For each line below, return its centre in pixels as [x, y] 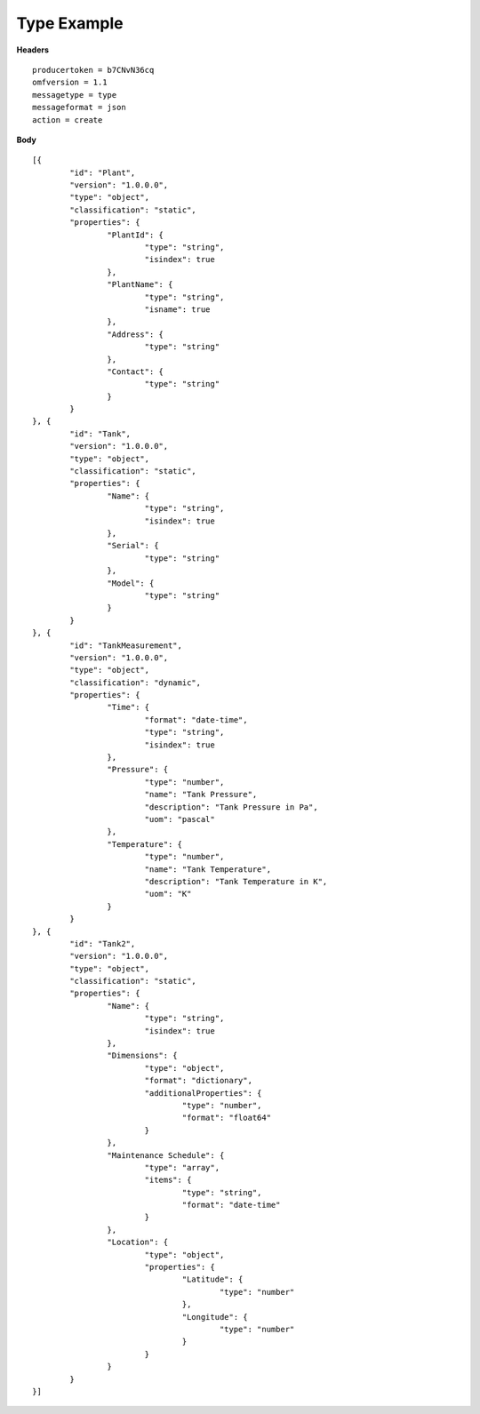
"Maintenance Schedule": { [166, 1155]
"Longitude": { [215, 1317]
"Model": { [131, 583]
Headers [32, 50]
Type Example [70, 23]
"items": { [168, 1180]
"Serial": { [133, 546]
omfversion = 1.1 [70, 83]
